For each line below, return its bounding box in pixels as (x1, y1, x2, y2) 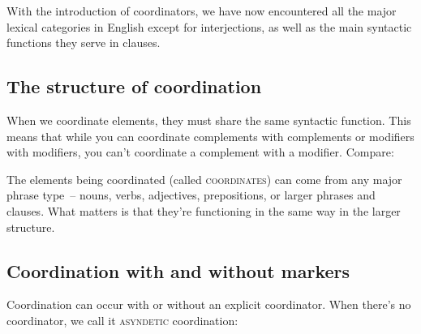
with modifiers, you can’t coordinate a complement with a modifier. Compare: (6, 143, 394, 161)
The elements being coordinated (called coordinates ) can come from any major (6, 170, 402, 187)
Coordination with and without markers (6, 258, 350, 283)
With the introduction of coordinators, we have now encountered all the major (6, 2, 397, 19)
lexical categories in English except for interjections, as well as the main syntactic (6, 18, 412, 35)
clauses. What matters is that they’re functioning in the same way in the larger (6, 202, 401, 219)
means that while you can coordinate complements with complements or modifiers (6, 127, 415, 144)
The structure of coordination (6, 74, 262, 99)
